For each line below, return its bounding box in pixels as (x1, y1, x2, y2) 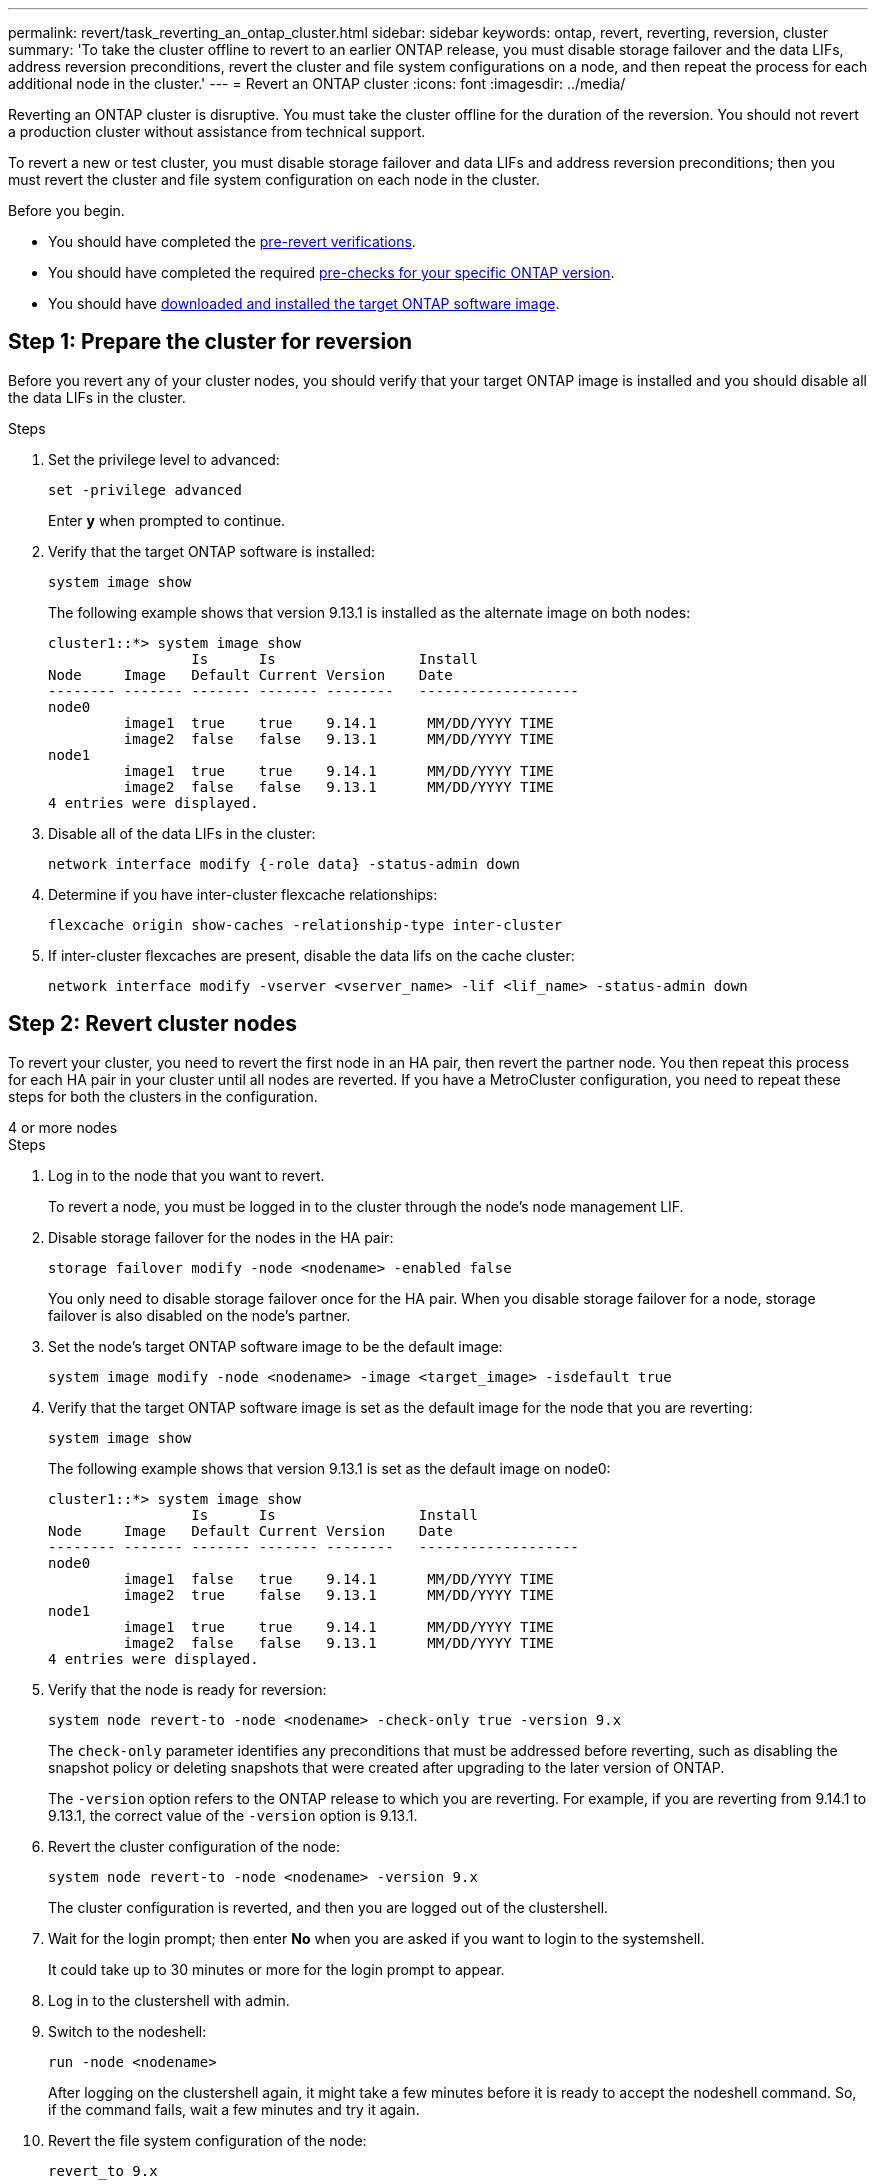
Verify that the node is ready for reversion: (48, 1680, 327, 1698)
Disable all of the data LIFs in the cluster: (48, 824, 316, 842)
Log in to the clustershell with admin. (48, 1991, 290, 2009)
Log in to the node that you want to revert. (48, 1166, 325, 1184)
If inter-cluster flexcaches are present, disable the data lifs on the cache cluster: (48, 946, 575, 964)
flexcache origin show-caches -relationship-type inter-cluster (48, 916, 563, 933)
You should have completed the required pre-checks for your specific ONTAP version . (48, 264, 615, 281)
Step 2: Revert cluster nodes (8, 1011, 298, 1037)
